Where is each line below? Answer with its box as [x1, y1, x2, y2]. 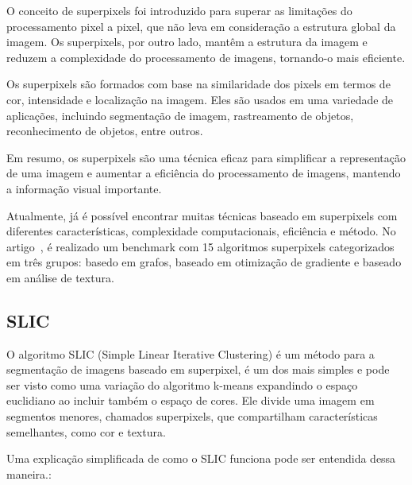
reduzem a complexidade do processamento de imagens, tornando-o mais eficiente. [6, 48, 406, 65]
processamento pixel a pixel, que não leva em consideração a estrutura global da [6, 17, 396, 34]
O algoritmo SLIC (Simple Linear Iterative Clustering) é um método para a [6, 345, 375, 362]
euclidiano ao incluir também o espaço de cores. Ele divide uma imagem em [6, 392, 375, 409]
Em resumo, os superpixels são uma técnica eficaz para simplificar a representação [6, 149, 406, 165]
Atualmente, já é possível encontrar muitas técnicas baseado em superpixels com [6, 207, 398, 223]
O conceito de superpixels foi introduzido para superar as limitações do [6, 2, 352, 18]
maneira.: [6, 465, 52, 482]
